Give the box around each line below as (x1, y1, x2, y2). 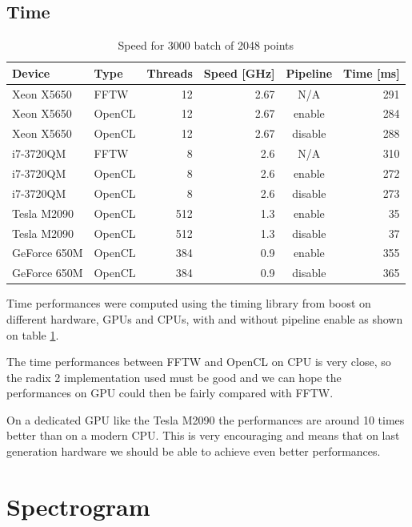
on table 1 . (6, 326, 59, 343)
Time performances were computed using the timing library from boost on (6, 295, 371, 312)
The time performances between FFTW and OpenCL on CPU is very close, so (6, 353, 391, 370)
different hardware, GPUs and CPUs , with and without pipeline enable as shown (6, 310, 403, 327)
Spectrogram (6, 489, 150, 522)
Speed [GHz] (203, 64, 275, 81)
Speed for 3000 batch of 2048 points (118, 37, 294, 54)
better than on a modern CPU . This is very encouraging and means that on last (6, 427, 400, 444)
